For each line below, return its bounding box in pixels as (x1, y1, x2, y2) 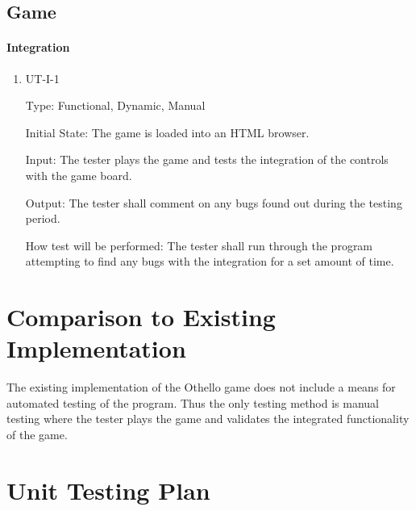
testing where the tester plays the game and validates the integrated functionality (6, 410, 410, 427)
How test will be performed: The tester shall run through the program (25, 237, 373, 253)
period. (25, 210, 60, 227)
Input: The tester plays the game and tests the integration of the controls (25, 151, 389, 168)
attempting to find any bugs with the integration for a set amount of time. (25, 253, 394, 270)
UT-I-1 (25, 69, 60, 86)
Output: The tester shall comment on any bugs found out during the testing (25, 194, 402, 211)
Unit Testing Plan (6, 473, 210, 506)
